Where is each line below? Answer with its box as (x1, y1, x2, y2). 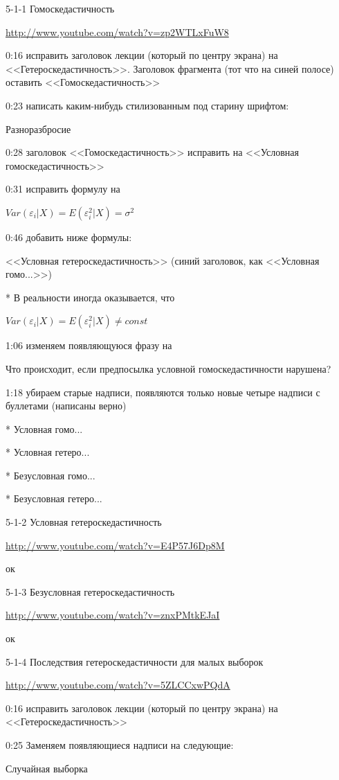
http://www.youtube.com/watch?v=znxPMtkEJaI (6, 608, 220, 622)
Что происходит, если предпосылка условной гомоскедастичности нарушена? (6, 361, 331, 375)
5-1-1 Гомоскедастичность (6, 1, 115, 15)
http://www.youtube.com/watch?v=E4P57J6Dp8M (6, 538, 225, 552)
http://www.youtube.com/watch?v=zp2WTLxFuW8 (6, 24, 229, 39)
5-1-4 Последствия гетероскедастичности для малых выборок (6, 654, 264, 668)
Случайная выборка (6, 761, 88, 775)
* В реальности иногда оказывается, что (6, 290, 175, 304)
